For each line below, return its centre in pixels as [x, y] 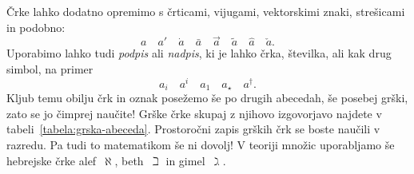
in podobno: [36, 27]
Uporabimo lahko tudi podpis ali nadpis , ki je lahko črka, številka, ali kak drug [199, 53]
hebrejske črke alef [52, 160]
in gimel [185, 160]
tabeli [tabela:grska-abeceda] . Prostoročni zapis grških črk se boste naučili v [193, 129]
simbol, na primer [50, 69]
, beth [129, 160]
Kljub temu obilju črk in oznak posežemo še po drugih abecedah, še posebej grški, [207, 98]
